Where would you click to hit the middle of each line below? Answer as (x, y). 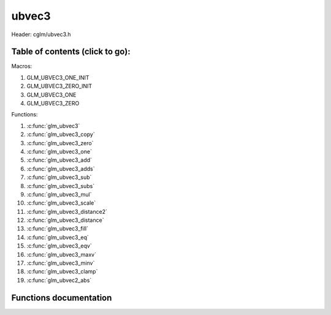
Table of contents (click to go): (71, 52)
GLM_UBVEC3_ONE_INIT (58, 77)
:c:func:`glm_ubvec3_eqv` (59, 246)
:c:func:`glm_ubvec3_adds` (61, 169)
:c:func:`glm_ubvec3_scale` (61, 203)
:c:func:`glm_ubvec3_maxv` (61, 254)
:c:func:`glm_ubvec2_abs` (59, 280)
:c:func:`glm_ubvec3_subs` (61, 186)
